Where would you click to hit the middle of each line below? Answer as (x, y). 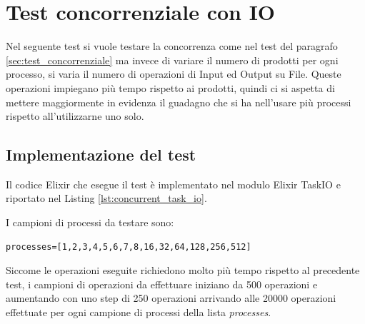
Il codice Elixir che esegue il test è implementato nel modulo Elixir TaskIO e (173, 184)
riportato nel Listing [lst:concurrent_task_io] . (106, 198)
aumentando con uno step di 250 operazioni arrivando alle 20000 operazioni (171, 298)
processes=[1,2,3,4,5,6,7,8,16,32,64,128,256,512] (129, 247)
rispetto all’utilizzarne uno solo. (75, 116)
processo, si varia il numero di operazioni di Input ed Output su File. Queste (174, 74)
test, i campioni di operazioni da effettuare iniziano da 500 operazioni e (162, 284)
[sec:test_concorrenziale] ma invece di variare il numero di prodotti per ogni (172, 60)
